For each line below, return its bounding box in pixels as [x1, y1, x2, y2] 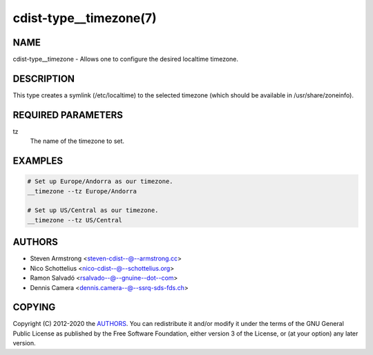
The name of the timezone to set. [30, 137, 124, 145]
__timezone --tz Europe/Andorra [27, 187, 137, 195]
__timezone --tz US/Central [27, 216, 122, 224]
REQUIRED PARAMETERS [12, 109, 124, 121]
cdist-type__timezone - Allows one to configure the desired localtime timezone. [12, 55, 238, 64]
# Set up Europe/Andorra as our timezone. [27, 177, 173, 186]
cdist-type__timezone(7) [12, 10, 157, 26]
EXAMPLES [12, 155, 64, 167]
